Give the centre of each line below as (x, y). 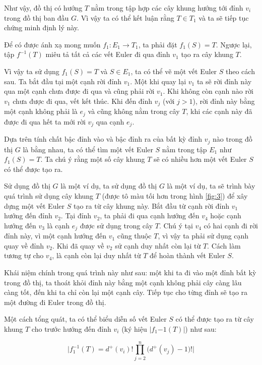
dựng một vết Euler (35, 205)
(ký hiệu (134, 328)
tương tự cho (24, 255)
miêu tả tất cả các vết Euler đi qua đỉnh (108, 54)
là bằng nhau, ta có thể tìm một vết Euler (88, 149)
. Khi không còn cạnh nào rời (208, 91)
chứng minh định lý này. (42, 27)
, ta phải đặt (158, 44)
